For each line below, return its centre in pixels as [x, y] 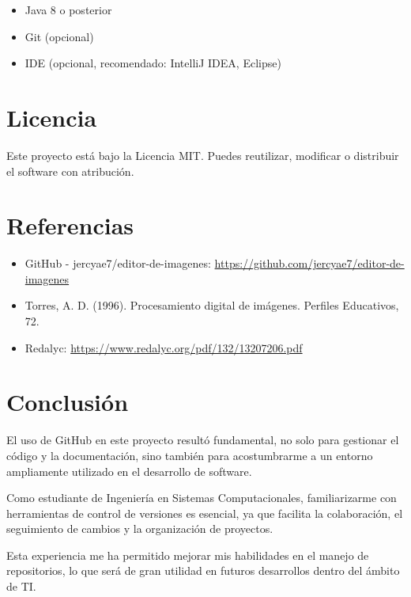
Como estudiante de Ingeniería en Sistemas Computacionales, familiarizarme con [202, 498]
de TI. [21, 586]
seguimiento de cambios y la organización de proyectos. [140, 529]
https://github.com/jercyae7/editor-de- [309, 263]
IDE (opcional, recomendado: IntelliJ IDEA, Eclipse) [153, 63]
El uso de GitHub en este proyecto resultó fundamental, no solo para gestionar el [203, 440]
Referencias [70, 225]
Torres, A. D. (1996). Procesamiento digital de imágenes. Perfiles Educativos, [212, 305]
